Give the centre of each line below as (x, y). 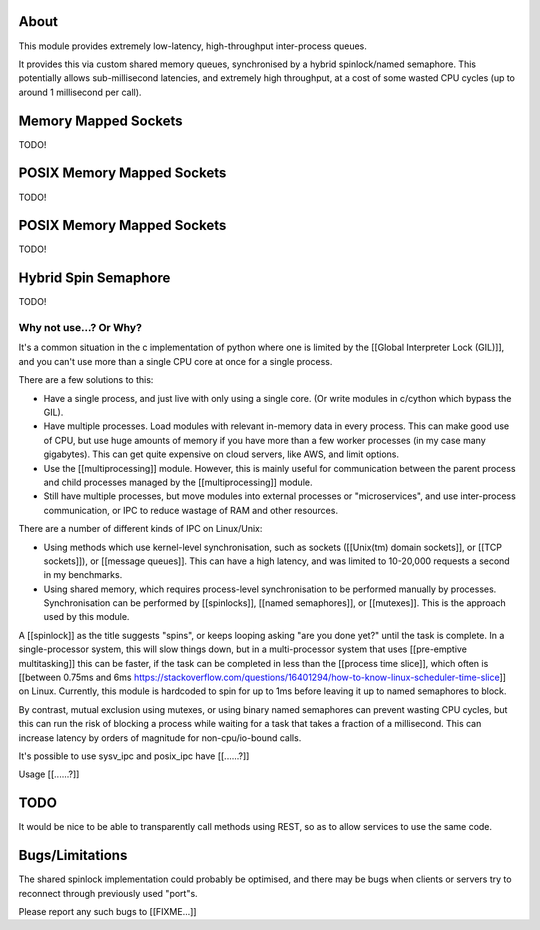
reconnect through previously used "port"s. (108, 893)
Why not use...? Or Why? (80, 328)
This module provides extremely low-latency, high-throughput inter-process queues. (192, 46)
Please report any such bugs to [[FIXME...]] (107, 911)
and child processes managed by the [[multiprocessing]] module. (178, 482)
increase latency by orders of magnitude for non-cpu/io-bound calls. (160, 737)
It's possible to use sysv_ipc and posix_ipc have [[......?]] (134, 756)
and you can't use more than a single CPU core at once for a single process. (175, 361)
